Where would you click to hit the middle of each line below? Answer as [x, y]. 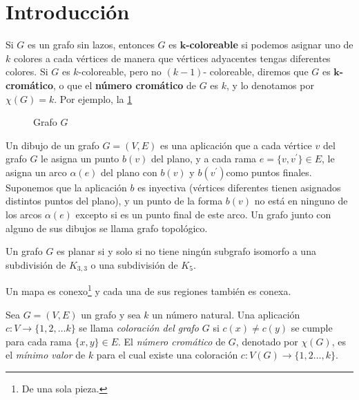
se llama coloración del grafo [139, 328]
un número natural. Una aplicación [226, 314]
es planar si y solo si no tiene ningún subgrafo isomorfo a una [186, 251]
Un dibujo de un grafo [52, 145]
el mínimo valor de [46, 355]
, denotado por [267, 341]
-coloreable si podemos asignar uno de [270, 45]
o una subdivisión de [134, 264]
